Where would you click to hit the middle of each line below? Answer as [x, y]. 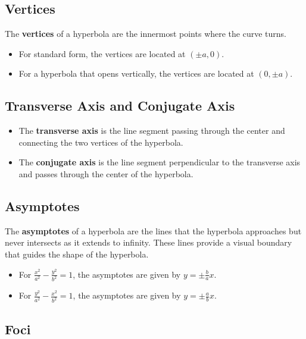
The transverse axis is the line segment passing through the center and [152, 131]
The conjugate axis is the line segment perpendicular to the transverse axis [160, 162]
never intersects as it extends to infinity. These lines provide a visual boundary [149, 242]
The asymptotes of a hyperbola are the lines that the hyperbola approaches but [153, 230]
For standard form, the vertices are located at [102, 53]
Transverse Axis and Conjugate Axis [120, 106]
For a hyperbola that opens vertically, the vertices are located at [136, 73]
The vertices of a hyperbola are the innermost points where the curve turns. [146, 34]
